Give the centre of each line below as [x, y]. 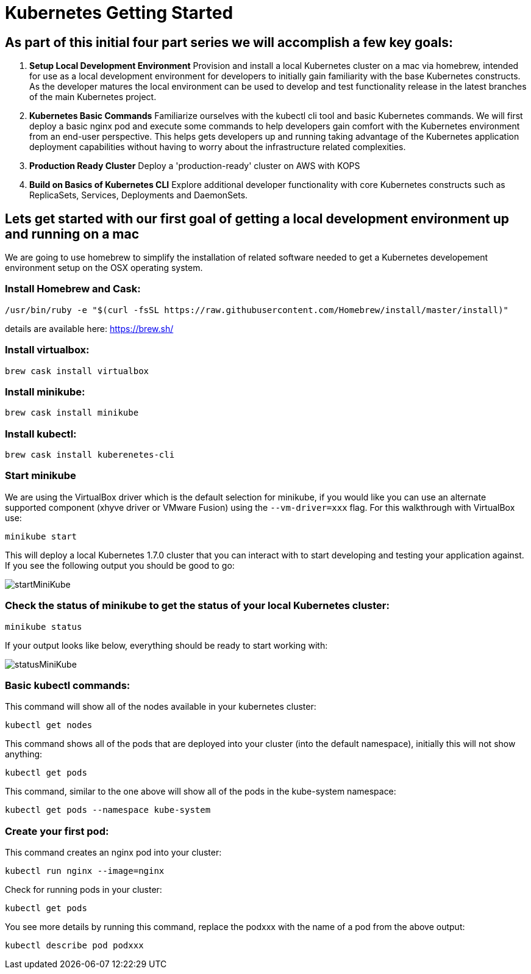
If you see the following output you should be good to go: [120, 565]
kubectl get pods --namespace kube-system [108, 810]
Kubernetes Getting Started [119, 13]
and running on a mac [72, 234]
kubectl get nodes [49, 725]
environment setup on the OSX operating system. [104, 268]
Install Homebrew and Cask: [73, 289]
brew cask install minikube [72, 413]
